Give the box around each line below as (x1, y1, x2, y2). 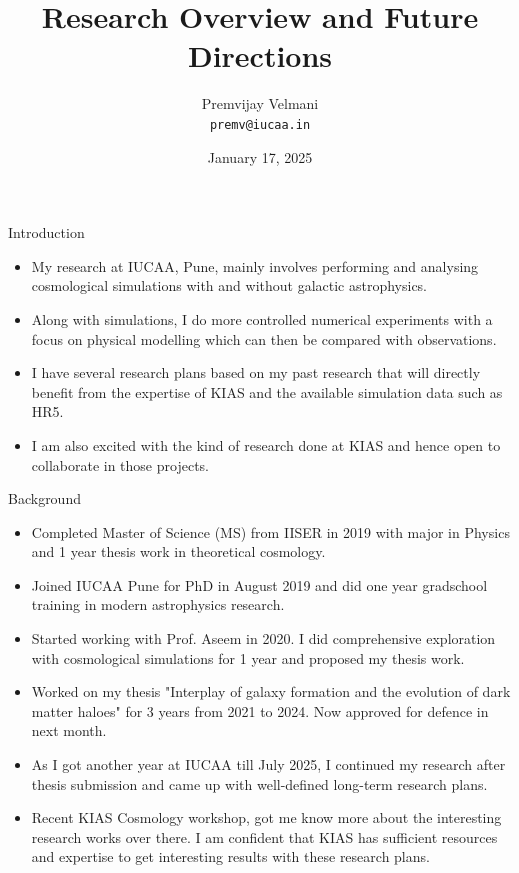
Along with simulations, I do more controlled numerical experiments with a (31, 308, 493, 329)
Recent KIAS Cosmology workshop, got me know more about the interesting (31, 807, 502, 828)
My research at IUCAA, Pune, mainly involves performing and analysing (31, 255, 479, 276)
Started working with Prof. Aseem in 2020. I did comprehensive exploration (31, 628, 496, 649)
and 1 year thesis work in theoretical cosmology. (31, 541, 326, 562)
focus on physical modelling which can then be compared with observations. (31, 328, 497, 349)
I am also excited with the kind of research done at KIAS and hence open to (31, 434, 501, 455)
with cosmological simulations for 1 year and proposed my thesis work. (31, 647, 465, 668)
